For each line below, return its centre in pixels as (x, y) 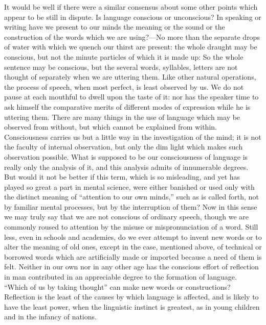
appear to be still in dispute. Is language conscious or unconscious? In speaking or (133, 17)
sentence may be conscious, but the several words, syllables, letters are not (121, 67)
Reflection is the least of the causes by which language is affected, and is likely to (131, 297)
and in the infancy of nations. (50, 317)
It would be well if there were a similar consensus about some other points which (131, 7)
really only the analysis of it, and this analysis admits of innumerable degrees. (126, 167)
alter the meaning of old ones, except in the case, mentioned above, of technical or (133, 247)
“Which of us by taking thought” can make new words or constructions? (117, 286)
